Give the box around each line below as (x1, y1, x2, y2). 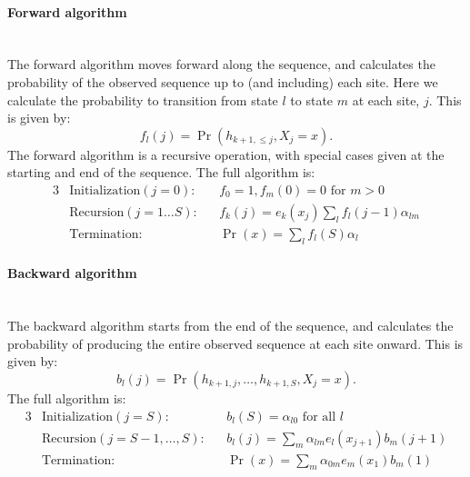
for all (302, 410, 336, 423)
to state (290, 90, 334, 109)
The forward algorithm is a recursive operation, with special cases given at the (7, 144, 445, 164)
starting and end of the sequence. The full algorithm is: (7, 163, 315, 182)
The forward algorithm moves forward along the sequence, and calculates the (7, 55, 435, 74)
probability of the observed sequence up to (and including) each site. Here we (7, 72, 438, 91)
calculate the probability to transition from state (7, 90, 278, 109)
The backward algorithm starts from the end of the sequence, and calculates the (7, 316, 454, 335)
